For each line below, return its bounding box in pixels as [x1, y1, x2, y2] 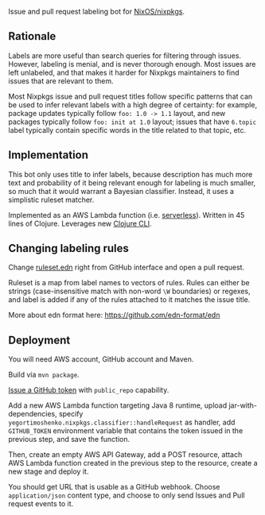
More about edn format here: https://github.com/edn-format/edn [8, 310, 220, 320]
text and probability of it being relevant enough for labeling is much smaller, [8, 178, 256, 188]
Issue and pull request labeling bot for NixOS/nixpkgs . [8, 7, 185, 16]
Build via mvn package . [8, 370, 80, 380]
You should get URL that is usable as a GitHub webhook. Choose [8, 482, 220, 492]
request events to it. [8, 499, 74, 509]
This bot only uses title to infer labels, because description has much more [8, 169, 253, 179]
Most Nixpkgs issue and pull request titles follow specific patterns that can [8, 91, 253, 101]
